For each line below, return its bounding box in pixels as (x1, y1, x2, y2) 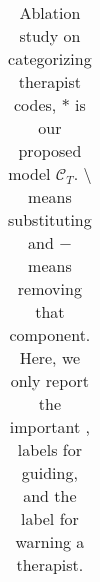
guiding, (21, 461, 78, 484)
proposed (18, 139, 82, 162)
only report (10, 369, 90, 392)
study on (19, 24, 81, 47)
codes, (14, 93, 57, 116)
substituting (8, 208, 92, 231)
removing (17, 277, 82, 300)
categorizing (8, 47, 92, 70)
